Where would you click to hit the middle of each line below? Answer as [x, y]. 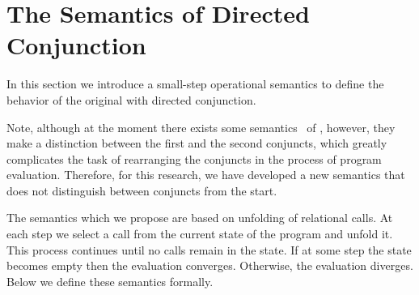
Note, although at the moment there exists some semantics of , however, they [201, 127]
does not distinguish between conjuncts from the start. [142, 190]
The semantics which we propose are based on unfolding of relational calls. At [200, 218]
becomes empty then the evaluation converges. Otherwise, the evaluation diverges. [210, 265]
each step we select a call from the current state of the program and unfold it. [200, 234]
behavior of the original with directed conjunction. [131, 99]
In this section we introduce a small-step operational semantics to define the [195, 84]
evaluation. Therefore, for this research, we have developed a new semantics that [206, 175]
